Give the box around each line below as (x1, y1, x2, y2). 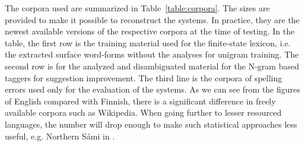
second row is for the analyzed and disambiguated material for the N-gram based (5, 59, 299, 72)
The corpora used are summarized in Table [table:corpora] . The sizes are (5, 2, 270, 14)
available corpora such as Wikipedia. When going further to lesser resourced (5, 106, 282, 119)
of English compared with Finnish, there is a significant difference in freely (5, 94, 276, 107)
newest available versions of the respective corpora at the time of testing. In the (5, 25, 295, 37)
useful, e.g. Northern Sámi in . (5, 129, 115, 142)
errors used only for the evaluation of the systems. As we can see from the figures (5, 83, 300, 96)
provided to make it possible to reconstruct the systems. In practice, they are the (5, 13, 300, 26)
